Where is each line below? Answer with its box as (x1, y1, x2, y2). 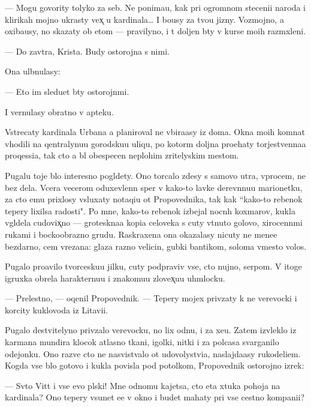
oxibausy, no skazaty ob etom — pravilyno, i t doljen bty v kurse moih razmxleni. (5, 25, 306, 37)
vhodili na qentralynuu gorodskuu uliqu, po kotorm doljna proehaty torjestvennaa (5, 137, 306, 149)
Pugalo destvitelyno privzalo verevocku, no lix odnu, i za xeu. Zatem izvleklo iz (5, 324, 297, 336)
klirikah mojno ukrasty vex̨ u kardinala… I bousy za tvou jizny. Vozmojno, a (5, 13, 284, 25)
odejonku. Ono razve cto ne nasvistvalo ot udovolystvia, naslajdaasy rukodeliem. (5, 347, 301, 360)
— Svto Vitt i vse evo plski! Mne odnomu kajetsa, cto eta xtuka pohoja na (5, 379, 280, 391)
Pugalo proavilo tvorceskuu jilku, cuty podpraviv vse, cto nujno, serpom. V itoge (5, 260, 302, 273)
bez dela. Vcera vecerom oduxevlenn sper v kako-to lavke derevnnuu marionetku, (5, 181, 303, 193)
